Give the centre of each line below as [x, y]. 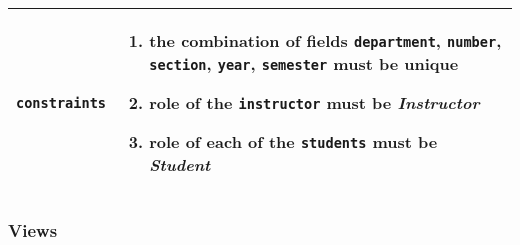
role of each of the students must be [293, 141]
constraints [61, 102]
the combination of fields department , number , [325, 40]
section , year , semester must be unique [304, 63]
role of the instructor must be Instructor [314, 102]
